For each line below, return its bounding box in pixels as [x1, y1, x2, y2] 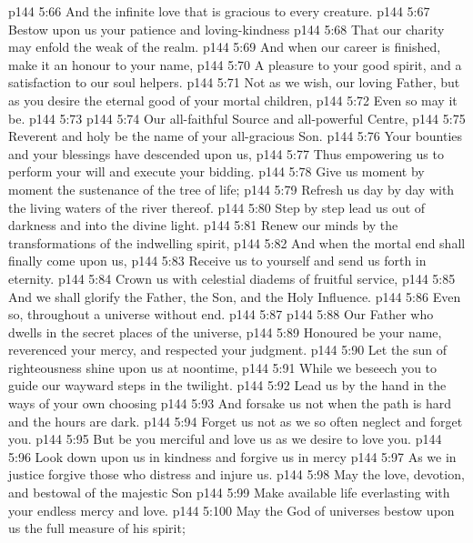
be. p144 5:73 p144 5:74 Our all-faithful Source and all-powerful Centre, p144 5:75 [8, 108, 466, 127]
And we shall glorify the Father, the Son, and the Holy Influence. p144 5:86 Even [8, 287, 461, 306]
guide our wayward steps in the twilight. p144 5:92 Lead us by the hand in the [8, 376, 447, 395]
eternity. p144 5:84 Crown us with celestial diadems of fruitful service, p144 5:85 [8, 268, 456, 287]
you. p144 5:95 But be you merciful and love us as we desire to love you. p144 [8, 429, 442, 448]
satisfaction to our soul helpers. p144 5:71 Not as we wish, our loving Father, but [8, 73, 460, 92]
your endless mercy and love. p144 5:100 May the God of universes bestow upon [8, 500, 455, 519]
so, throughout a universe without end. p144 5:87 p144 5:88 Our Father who [8, 305, 434, 324]
